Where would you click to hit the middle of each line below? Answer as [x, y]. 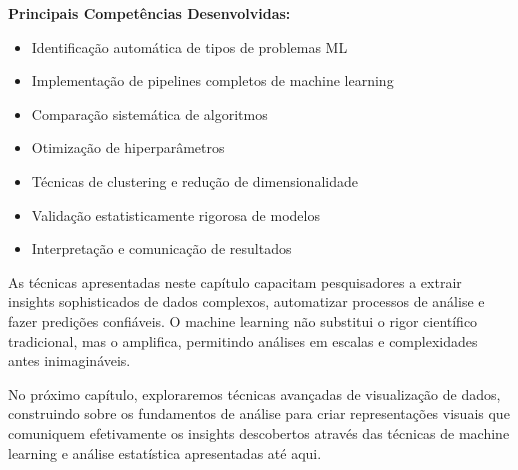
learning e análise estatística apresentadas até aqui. [165, 452]
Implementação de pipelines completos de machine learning [212, 80]
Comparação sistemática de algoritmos [149, 113]
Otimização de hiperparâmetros [128, 147]
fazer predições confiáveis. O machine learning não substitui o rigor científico [243, 320]
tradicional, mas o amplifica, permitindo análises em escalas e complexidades [243, 340]
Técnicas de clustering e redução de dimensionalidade [194, 180]
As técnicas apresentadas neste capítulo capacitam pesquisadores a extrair [235, 281]
